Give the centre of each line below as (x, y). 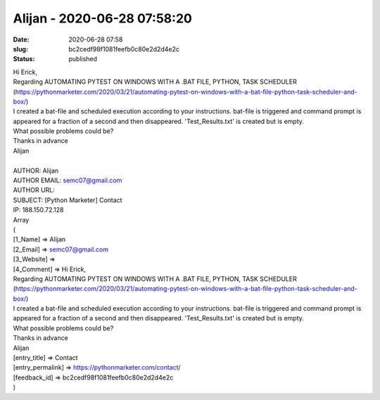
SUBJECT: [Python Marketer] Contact (68, 200)
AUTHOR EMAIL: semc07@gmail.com (68, 180)
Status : (24, 59)
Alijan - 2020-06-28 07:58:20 (103, 18)
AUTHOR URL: (34, 190)
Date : (21, 39)
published (83, 59)
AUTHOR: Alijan (36, 170)
